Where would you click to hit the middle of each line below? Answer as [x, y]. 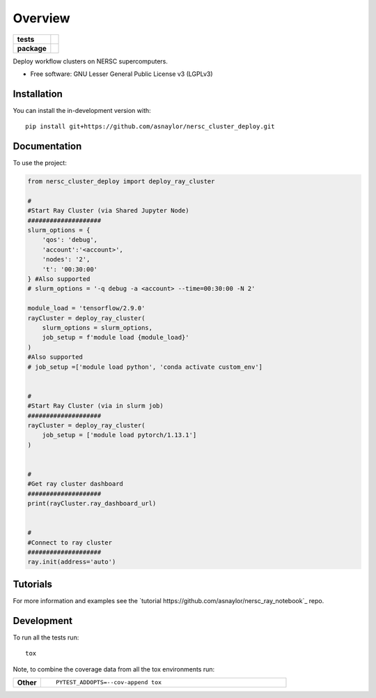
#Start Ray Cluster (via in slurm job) [95, 406]
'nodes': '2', [66, 259]
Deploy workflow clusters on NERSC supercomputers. [91, 61]
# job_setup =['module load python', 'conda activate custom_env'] [145, 367]
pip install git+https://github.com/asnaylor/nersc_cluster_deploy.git [150, 127]
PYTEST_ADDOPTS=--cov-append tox [109, 682]
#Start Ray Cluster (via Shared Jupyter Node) [108, 211]
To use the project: [40, 163]
